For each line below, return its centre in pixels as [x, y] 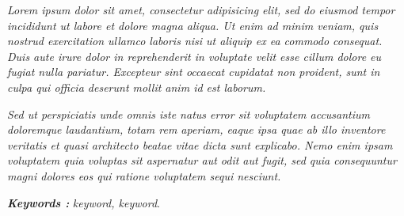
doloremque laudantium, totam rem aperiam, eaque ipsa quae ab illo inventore [196, 129]
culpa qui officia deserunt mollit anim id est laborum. [137, 87]
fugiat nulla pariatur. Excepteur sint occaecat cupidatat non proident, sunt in [194, 72]
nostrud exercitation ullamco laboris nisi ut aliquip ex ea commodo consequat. [195, 41]
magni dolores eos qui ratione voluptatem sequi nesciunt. [144, 175]
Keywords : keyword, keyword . [84, 202]
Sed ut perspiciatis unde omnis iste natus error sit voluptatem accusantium [189, 114]
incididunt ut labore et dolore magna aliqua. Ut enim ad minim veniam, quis [193, 25]
